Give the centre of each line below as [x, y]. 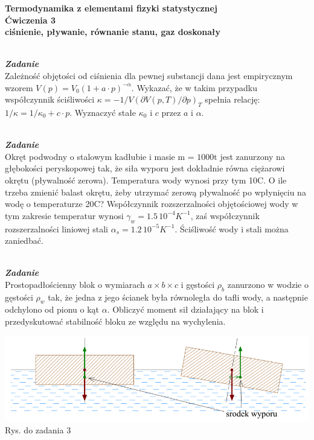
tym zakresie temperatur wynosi [64, 215]
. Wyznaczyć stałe [103, 112]
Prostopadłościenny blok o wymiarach [75, 284]
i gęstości [198, 284]
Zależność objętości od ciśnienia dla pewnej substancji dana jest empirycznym [149, 75]
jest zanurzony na [252, 156]
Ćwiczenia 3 [30, 20]
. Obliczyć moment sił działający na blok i [185, 309]
